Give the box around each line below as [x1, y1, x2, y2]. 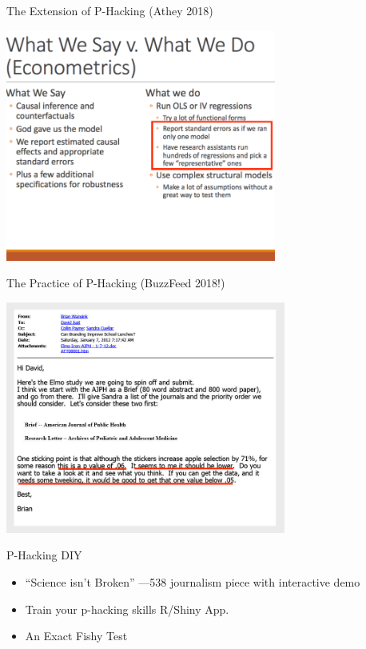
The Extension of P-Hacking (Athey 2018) [6, 2, 213, 18]
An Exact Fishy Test [25, 627, 128, 644]
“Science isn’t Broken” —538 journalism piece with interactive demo [25, 573, 360, 590]
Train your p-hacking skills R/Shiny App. [25, 600, 229, 617]
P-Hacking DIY [6, 547, 82, 563]
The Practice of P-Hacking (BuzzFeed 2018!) [6, 274, 225, 291]
